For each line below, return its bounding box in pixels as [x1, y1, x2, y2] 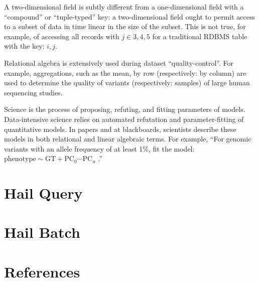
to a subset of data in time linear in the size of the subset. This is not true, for [4, 21, 246, 32]
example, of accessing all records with [4, 31, 119, 41]
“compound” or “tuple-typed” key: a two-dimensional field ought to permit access [4, 11, 255, 22]
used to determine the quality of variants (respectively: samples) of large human [4, 77, 250, 88]
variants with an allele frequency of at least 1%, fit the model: [4, 143, 195, 154]
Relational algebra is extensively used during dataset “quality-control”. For [4, 57, 234, 68]
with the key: [4, 41, 45, 51]
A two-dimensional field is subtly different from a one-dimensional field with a [4, 2, 244, 12]
